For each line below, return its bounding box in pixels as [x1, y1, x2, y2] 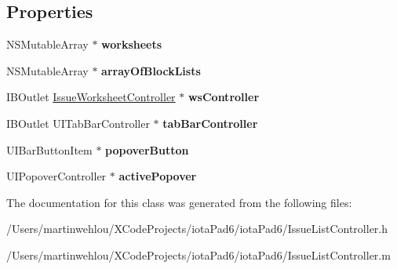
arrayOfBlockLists [101, 62, 201, 78]
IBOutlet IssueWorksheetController [6, 89, 176, 105]
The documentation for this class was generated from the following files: [6, 194, 352, 210]
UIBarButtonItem [6, 141, 93, 158]
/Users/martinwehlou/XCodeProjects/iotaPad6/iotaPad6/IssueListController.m [6, 246, 391, 263]
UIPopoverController [6, 168, 107, 184]
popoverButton [105, 141, 189, 158]
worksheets [101, 36, 162, 53]
